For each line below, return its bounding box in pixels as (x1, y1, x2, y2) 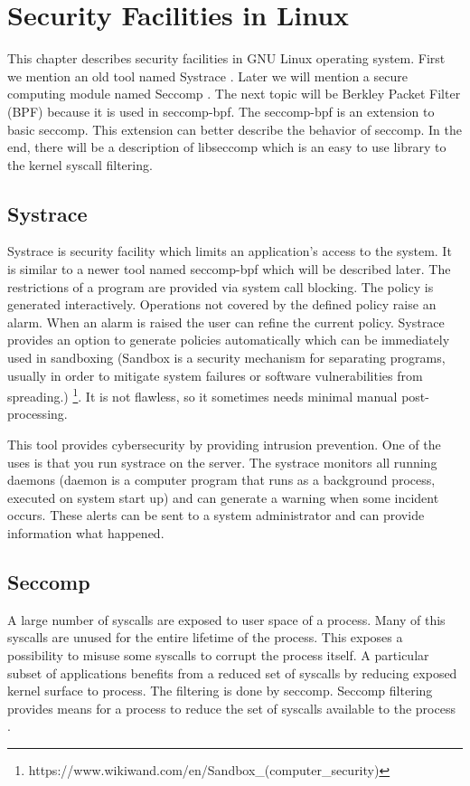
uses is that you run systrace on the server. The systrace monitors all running (7, 452, 437, 471)
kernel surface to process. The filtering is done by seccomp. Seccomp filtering (7, 681, 433, 700)
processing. (7, 404, 68, 423)
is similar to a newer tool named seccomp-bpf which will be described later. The (7, 260, 451, 279)
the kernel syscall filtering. (7, 155, 153, 174)
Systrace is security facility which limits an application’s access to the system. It (7, 241, 452, 260)
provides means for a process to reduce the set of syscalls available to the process (7, 698, 456, 717)
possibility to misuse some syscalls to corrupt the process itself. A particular (7, 646, 429, 665)
